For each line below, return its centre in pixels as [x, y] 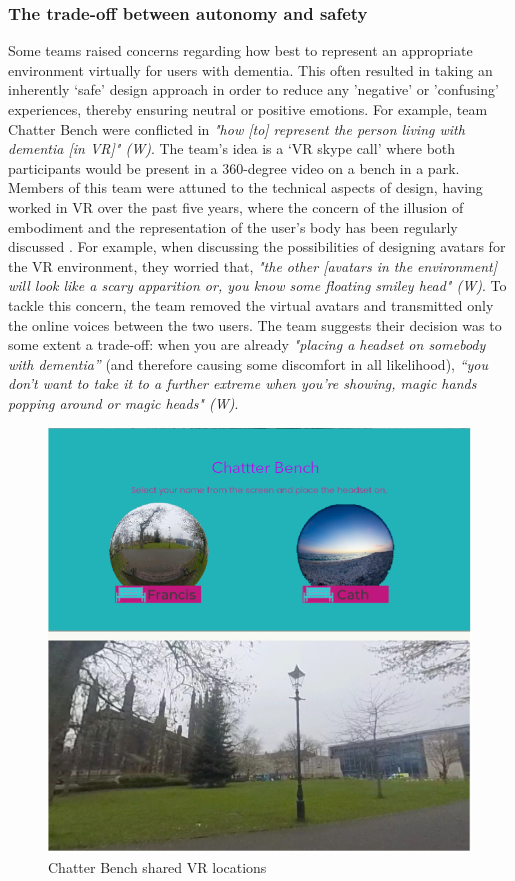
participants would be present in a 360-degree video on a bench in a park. [234, 167]
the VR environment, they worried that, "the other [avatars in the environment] [253, 265]
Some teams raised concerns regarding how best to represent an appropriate [240, 50]
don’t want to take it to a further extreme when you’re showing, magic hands [242, 383]
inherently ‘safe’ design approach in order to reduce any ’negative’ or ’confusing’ [253, 89]
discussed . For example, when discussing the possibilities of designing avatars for [257, 246]
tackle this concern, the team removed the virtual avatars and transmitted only [251, 304]
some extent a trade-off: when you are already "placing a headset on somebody [247, 344]
